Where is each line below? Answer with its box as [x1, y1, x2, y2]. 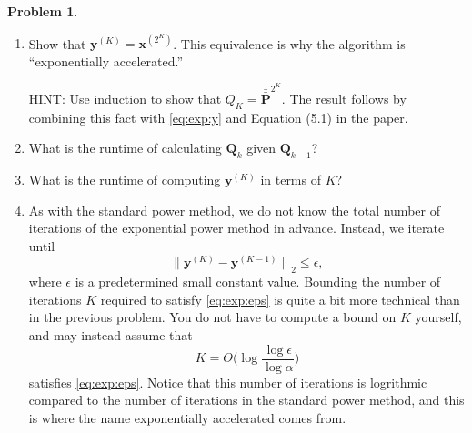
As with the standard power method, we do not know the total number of [28, 200, 440, 219]
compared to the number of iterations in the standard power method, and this [28, 390, 465, 409]
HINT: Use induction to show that [28, 88, 222, 107]
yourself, [415, 307, 462, 327]
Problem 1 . [7, 2, 78, 20]
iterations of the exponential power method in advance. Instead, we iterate [28, 218, 445, 237]
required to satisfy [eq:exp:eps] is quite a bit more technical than [100, 289, 460, 308]
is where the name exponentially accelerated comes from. [28, 408, 346, 427]
